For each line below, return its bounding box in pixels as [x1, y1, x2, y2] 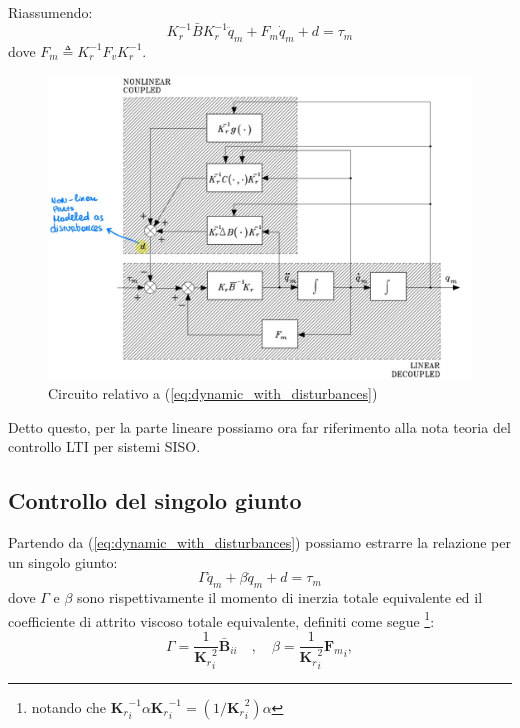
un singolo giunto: [8, 551, 118, 572]
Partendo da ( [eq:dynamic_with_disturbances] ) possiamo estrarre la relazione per [8, 531, 511, 552]
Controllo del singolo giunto [8, 485, 302, 516]
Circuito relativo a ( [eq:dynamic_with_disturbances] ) [48, 383, 378, 403]
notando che [31, 696, 107, 717]
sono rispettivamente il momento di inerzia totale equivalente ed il [77, 587, 483, 608]
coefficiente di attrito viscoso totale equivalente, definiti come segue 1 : [8, 607, 435, 631]
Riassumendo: [8, 2, 93, 22]
